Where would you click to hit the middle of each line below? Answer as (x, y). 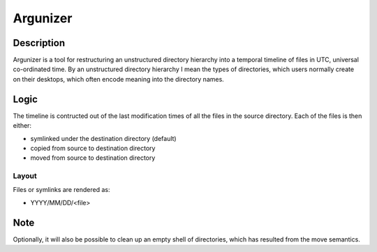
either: (22, 126)
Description (39, 43)
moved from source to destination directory (93, 158)
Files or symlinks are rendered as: (61, 190)
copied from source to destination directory (93, 148)
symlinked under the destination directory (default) (104, 138)
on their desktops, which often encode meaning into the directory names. (119, 79)
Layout (25, 176)
